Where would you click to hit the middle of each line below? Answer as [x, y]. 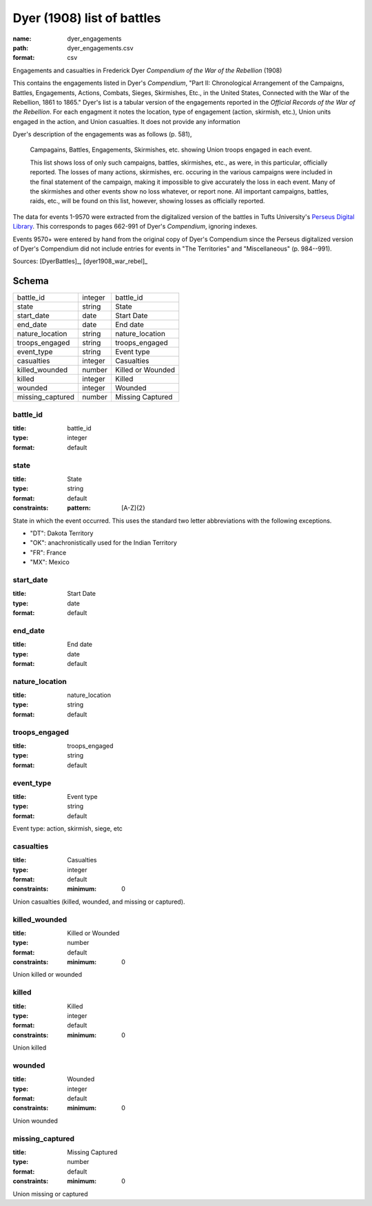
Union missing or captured [51, 1194]
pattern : [79, 508]
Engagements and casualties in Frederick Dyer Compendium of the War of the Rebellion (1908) [147, 70]
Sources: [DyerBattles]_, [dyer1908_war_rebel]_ [80, 261]
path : [21, 48]
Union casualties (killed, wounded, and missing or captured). [99, 902]
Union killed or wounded [48, 975]
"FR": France [48, 552]
